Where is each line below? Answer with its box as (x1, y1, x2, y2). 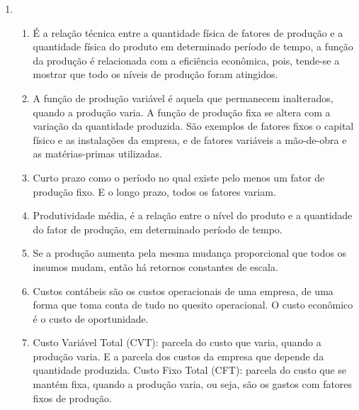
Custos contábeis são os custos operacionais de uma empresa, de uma (33, 283, 334, 298)
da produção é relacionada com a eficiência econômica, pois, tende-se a (33, 52, 340, 67)
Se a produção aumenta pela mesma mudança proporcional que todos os (33, 245, 347, 260)
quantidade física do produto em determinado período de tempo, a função (33, 39, 353, 54)
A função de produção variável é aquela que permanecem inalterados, (33, 90, 334, 105)
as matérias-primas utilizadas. (33, 146, 162, 161)
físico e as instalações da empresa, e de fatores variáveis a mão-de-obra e (33, 132, 347, 147)
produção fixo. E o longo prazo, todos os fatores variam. (33, 184, 276, 199)
